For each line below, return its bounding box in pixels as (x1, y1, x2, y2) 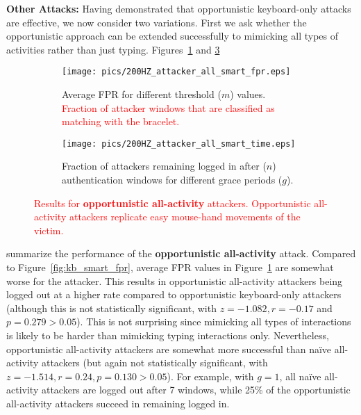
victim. (34, 222, 64, 237)
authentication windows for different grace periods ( (62, 172, 283, 187)
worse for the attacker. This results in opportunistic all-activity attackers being (6, 273, 343, 288)
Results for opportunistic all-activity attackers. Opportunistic (34, 195, 311, 210)
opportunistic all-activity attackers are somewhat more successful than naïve (6, 341, 332, 356)
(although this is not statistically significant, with (6, 300, 217, 315)
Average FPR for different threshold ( (62, 87, 221, 101)
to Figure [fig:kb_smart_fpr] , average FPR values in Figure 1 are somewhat (6, 260, 334, 275)
